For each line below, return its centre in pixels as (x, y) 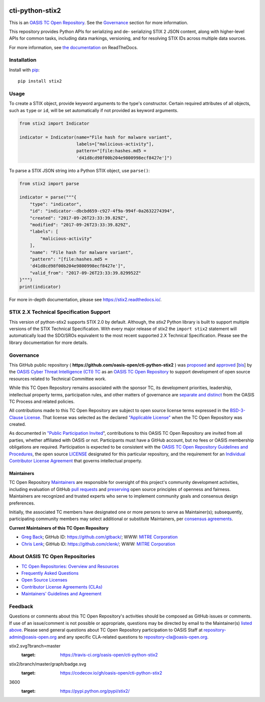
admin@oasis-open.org (33, 637)
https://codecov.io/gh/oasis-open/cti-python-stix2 (111, 673)
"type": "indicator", (56, 204)
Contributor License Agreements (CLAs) (62, 587)
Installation (23, 60)
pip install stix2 (40, 81)
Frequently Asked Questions (50, 573)
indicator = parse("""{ (48, 197)
